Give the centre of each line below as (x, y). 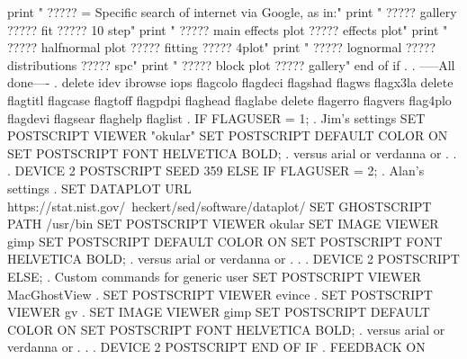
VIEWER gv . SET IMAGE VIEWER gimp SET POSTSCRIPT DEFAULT (219, 312)
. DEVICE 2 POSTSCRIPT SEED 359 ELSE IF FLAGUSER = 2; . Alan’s (216, 171)
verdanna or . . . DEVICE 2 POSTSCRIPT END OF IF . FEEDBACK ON (216, 347)
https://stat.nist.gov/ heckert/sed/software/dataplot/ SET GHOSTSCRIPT (220, 206)
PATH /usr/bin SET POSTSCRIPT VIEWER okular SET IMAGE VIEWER (223, 224)
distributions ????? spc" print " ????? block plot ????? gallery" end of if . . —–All (231, 64)
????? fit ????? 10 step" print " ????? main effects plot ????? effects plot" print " (228, 29)
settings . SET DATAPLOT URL (99, 188)
